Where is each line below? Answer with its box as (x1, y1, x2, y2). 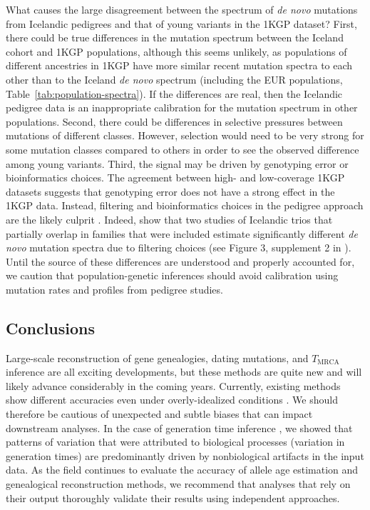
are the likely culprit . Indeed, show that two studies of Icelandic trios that (6, 211, 333, 226)
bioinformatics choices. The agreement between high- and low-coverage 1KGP (6, 170, 345, 185)
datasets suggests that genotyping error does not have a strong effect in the (6, 184, 335, 199)
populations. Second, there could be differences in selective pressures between (6, 114, 343, 129)
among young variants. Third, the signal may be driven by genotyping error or (6, 156, 349, 171)
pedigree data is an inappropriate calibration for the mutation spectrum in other (6, 100, 358, 115)
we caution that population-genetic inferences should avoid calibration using (6, 268, 339, 283)
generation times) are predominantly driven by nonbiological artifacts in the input (6, 448, 364, 463)
